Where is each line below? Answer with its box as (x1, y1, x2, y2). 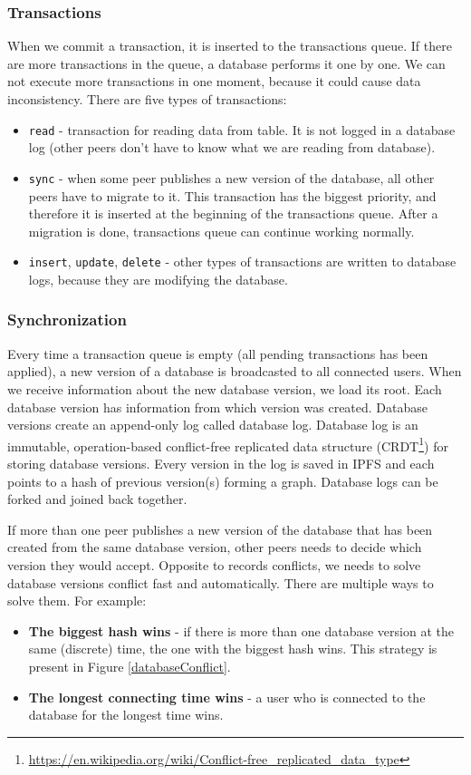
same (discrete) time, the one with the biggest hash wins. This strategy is (28, 639, 437, 658)
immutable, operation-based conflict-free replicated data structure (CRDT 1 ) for (7, 433, 448, 455)
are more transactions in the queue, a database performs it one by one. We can (7, 53, 446, 73)
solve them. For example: (7, 591, 147, 610)
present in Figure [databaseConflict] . (28, 656, 231, 675)
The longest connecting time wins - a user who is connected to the (28, 687, 426, 706)
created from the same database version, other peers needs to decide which (7, 538, 422, 557)
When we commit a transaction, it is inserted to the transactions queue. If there (7, 36, 452, 55)
